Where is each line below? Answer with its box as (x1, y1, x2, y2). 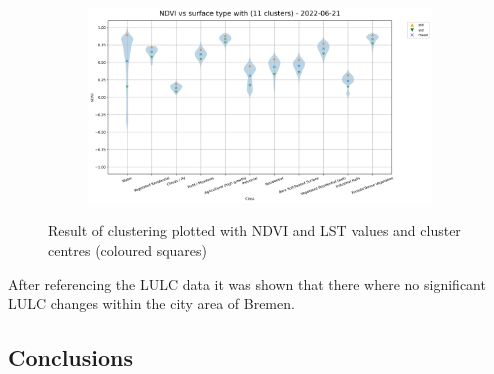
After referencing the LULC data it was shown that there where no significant (8, 273, 486, 294)
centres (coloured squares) (48, 240, 207, 261)
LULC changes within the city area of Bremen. (8, 293, 295, 314)
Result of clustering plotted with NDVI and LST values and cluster (48, 220, 461, 241)
